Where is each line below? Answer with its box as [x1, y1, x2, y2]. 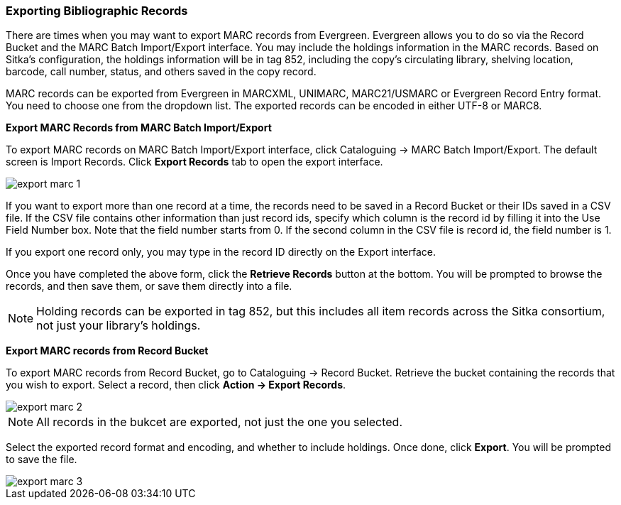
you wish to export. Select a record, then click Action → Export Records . [6, 379, 346, 391]
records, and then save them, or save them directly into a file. [6, 280, 292, 293]
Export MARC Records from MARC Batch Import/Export [6, 121, 272, 134]
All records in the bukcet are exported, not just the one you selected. [36, 415, 403, 430]
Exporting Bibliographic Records [6, 4, 188, 18]
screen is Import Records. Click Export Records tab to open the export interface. [6, 156, 383, 168]
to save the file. [6, 453, 77, 466]
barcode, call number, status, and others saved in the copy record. [6, 65, 317, 78]
